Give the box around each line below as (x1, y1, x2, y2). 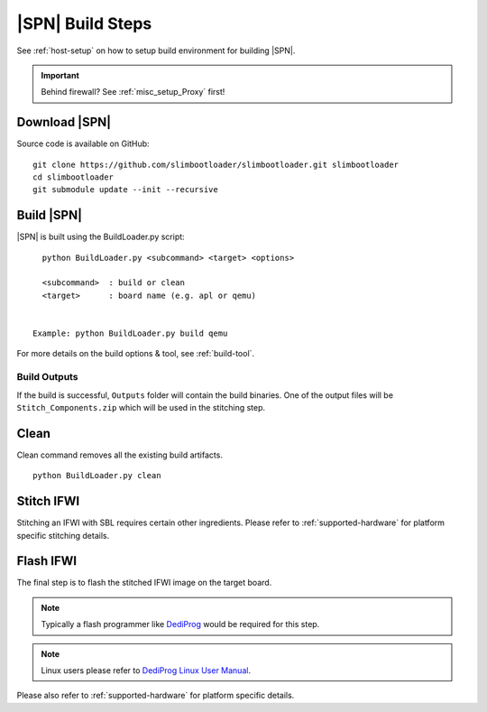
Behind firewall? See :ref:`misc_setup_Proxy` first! (41, 87, 225, 97)
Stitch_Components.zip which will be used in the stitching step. (16, 402, 266, 412)
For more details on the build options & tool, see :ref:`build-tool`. (16, 348, 255, 359)
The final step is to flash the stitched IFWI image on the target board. (16, 578, 272, 588)
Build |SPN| (16, 208, 83, 223)
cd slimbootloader (32, 172, 115, 182)
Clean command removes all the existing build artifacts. (16, 449, 223, 460)
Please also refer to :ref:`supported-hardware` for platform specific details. (16, 690, 295, 701)
